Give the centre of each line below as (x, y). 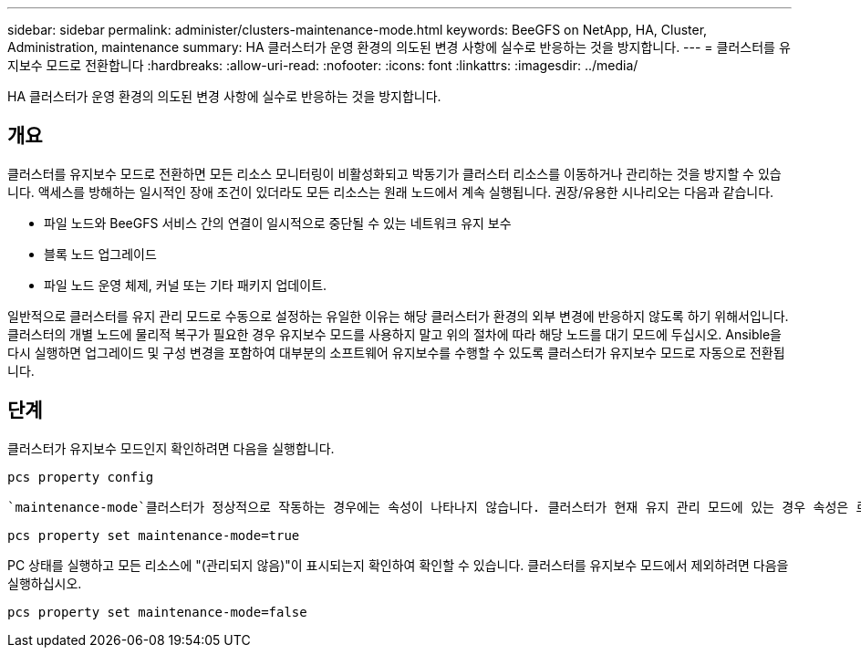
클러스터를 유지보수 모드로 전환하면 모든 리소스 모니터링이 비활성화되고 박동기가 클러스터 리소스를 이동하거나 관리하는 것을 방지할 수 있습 (394, 173)
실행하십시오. (45, 583)
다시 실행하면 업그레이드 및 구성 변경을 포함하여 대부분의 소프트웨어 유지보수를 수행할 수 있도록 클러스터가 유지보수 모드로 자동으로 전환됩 (396, 352)
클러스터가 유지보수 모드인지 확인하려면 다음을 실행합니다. (171, 448)
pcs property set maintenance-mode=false (157, 612)
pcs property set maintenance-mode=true (154, 535)
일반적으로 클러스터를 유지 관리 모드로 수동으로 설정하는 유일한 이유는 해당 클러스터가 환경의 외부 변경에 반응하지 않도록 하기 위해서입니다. (398, 316)
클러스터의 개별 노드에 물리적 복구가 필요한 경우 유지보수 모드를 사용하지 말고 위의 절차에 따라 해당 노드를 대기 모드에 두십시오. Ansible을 (394, 334)
